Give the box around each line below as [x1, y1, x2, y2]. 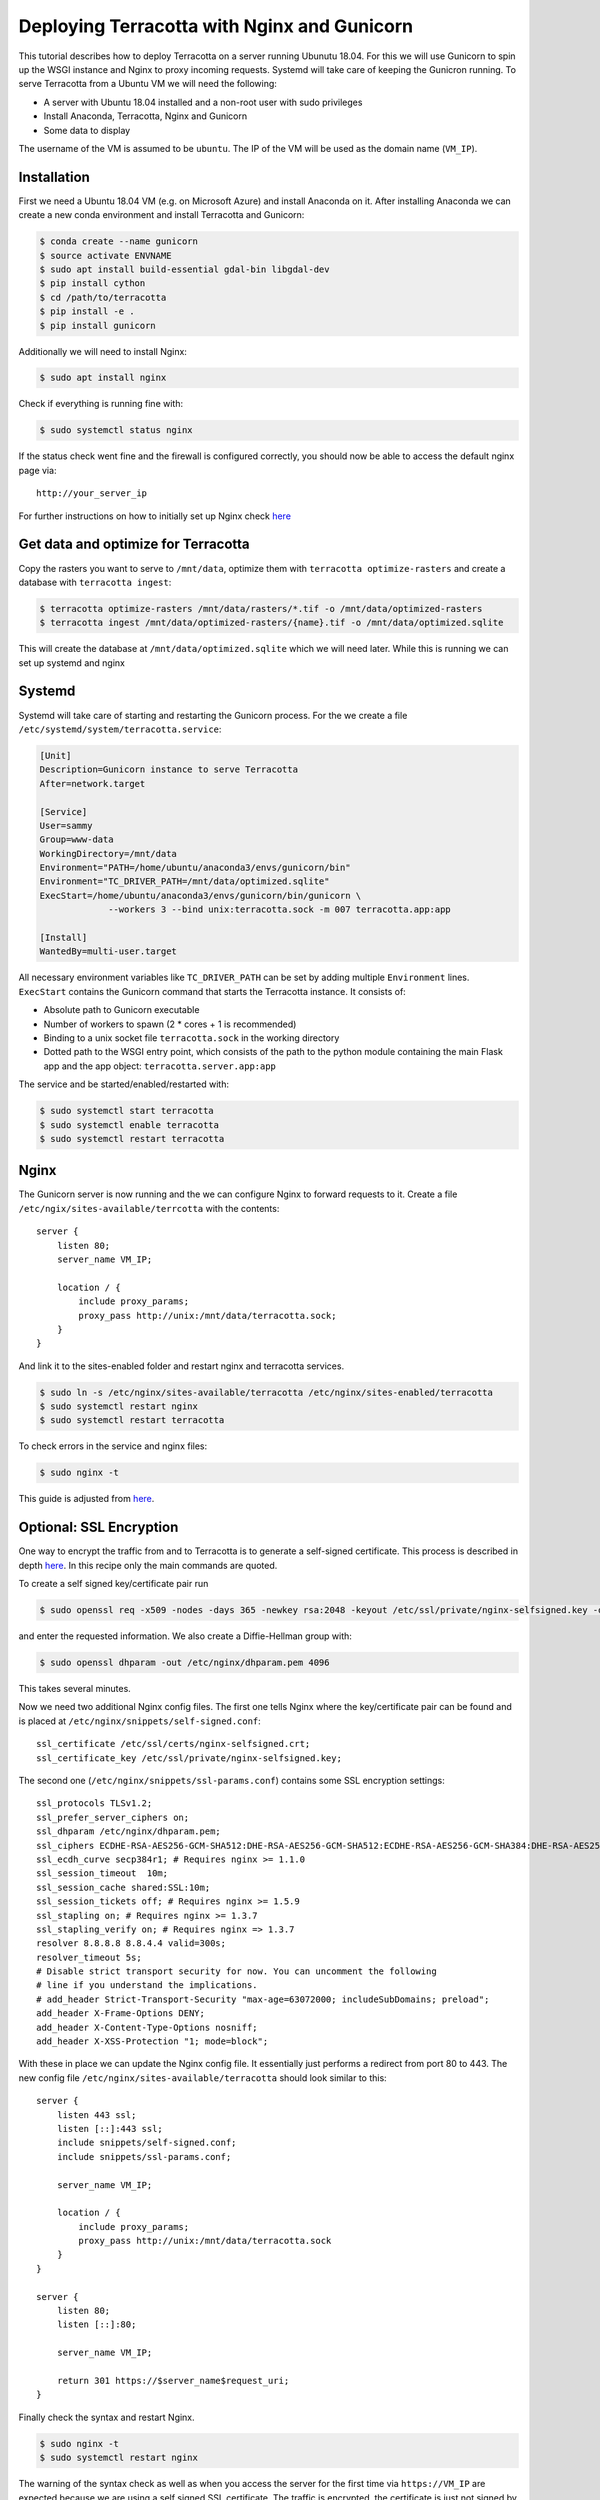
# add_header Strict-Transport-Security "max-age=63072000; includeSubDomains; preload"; [36, 1993, 490, 2005]
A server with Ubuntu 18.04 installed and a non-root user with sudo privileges [43, 96, 363, 108]
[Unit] [39, 750, 72, 761]
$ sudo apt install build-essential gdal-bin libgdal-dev [39, 263, 330, 275]
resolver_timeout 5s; [36, 1951, 142, 1963]
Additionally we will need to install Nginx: [18, 345, 187, 357]
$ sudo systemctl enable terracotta [39, 1119, 220, 1130]
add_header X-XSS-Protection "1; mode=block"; [36, 2036, 269, 2047]
